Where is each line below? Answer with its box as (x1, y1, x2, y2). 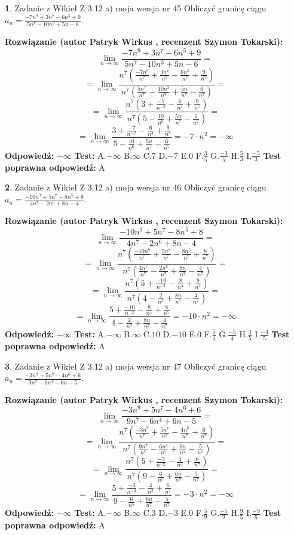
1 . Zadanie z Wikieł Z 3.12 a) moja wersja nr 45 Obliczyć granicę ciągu (5, 2, 267, 14)
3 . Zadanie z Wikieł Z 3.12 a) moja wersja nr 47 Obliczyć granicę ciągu (5, 359, 267, 372)
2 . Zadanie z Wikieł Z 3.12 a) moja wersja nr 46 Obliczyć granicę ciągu (5, 181, 267, 193)
